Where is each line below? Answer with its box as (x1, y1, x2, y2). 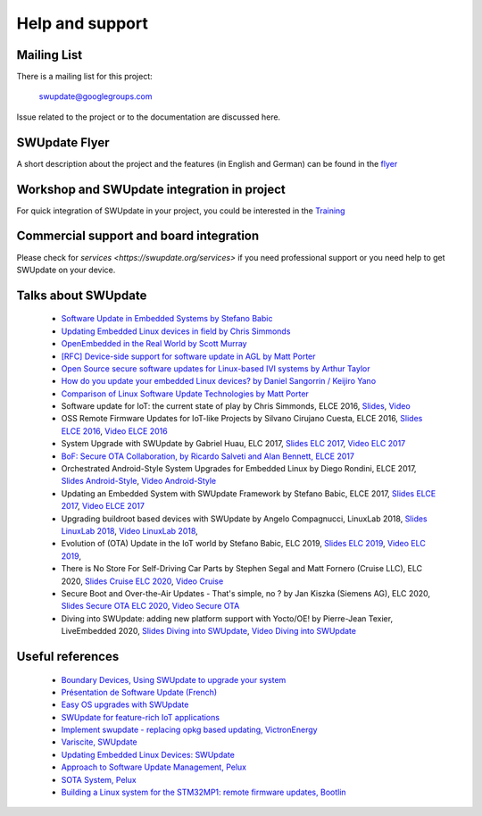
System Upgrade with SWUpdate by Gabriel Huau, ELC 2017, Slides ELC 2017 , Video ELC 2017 (61, 438, 406, 449)
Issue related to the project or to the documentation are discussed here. (16, 112, 281, 122)
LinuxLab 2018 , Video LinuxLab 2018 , (61, 526, 198, 536)
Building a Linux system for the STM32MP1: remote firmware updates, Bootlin (61, 787, 347, 798)
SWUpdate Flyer (16, 135, 111, 150)
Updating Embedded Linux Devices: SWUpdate (61, 749, 236, 760)
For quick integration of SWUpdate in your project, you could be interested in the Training (16, 205, 345, 216)
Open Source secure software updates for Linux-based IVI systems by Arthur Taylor (61, 362, 370, 374)
